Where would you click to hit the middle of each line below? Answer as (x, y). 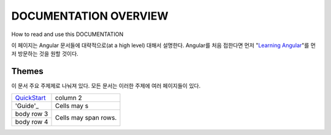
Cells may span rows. (86, 118)
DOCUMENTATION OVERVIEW (90, 16)
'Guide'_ (27, 106)
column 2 (68, 98)
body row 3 (32, 114)
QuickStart (30, 98)
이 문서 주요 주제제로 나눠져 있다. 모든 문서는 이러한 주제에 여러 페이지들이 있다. (106, 86)
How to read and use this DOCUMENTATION (67, 34)
